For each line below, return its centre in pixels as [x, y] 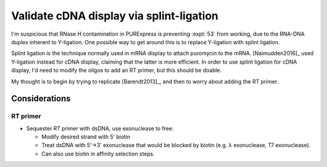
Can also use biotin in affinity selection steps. [98, 154]
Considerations [41, 99]
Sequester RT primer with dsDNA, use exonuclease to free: [100, 128]
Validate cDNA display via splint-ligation [115, 16]
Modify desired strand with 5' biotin [86, 137]
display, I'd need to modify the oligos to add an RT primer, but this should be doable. [117, 70]
